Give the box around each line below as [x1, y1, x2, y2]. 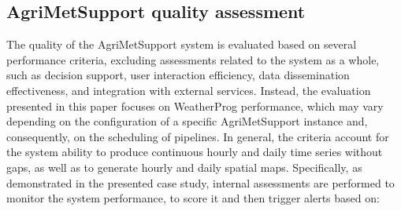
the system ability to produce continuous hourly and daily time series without [6, 144, 383, 160]
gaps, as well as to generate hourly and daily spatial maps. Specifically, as [6, 158, 362, 175]
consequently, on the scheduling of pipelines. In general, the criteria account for [6, 128, 389, 144]
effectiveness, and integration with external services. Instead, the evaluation [6, 82, 371, 98]
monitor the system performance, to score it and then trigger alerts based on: [6, 190, 380, 206]
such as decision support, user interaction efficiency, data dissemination [6, 67, 350, 83]
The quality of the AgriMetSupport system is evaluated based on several [6, 36, 357, 53]
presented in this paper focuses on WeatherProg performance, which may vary [6, 97, 384, 114]
